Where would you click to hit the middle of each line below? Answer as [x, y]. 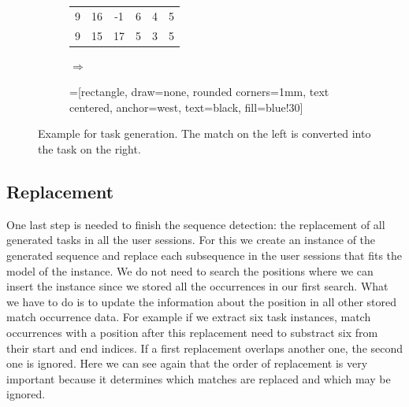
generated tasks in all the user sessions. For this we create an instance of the [191, 240]
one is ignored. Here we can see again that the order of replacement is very [187, 363]
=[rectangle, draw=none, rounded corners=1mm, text [199, 92]
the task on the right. [89, 149]
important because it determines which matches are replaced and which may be [199, 378]
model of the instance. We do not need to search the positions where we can [190, 270]
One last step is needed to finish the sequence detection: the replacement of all [196, 224]
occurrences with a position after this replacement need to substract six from [192, 333]
